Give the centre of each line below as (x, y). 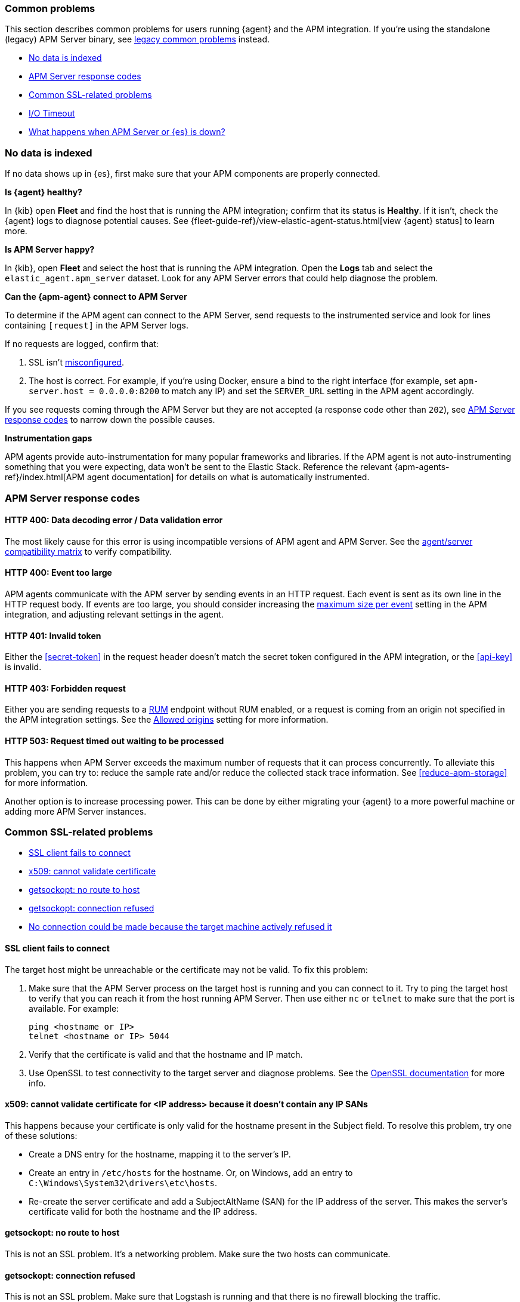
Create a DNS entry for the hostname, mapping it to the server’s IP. (160, 1154)
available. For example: (74, 1008)
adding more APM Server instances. (76, 811)
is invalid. (23, 667)
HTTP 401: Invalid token (53, 635)
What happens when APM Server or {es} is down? (127, 132)
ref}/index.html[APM (45, 477)
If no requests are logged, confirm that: (82, 344)
